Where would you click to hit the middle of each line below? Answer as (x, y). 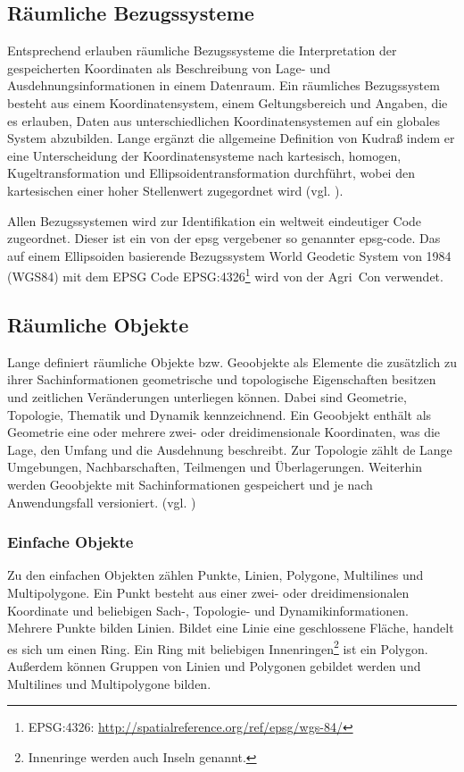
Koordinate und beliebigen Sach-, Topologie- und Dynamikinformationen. (208, 610)
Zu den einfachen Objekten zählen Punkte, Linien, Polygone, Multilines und (215, 575)
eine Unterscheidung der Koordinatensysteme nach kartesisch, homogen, (204, 155)
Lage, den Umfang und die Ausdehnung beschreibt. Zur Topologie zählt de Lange (230, 449)
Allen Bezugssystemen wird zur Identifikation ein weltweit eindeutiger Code (215, 220)
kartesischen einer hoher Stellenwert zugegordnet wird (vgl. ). (175, 190)
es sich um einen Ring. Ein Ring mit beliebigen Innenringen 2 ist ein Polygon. (218, 647)
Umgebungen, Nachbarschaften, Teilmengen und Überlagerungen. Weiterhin (215, 467)
